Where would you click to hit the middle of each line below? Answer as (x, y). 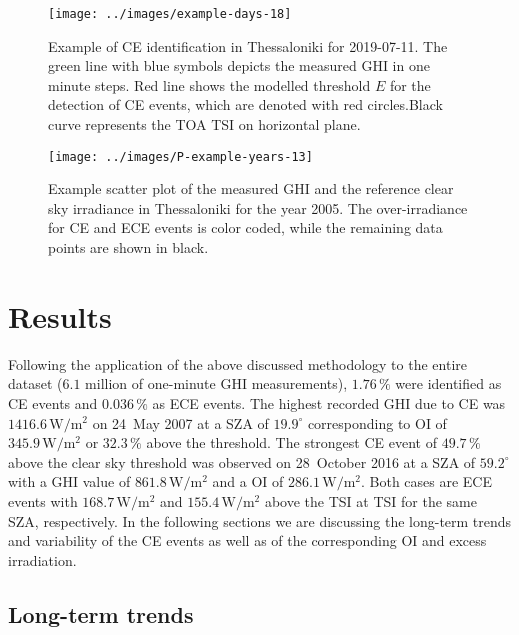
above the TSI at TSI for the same (370, 500)
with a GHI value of (69, 481)
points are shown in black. (128, 247)
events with (43, 500)
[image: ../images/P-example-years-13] (180, 156)
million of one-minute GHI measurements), (216, 383)
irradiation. (42, 559)
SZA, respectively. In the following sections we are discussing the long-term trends (260, 520)
